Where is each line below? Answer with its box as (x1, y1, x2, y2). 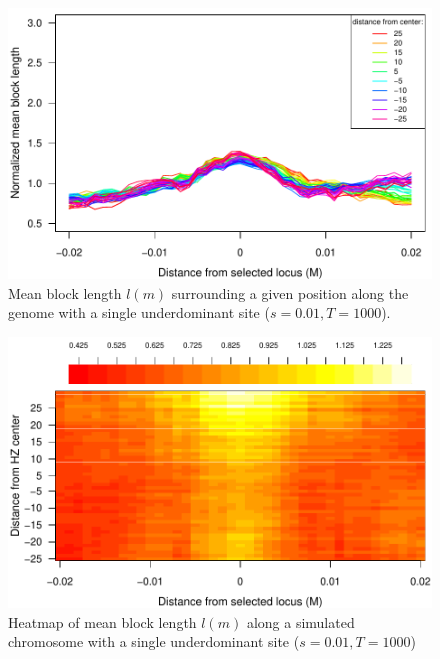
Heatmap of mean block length (8, 611, 197, 632)
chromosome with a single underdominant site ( (8, 631, 300, 652)
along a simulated (246, 611, 355, 632)
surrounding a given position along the (171, 282, 409, 303)
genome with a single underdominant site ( (8, 302, 270, 323)
